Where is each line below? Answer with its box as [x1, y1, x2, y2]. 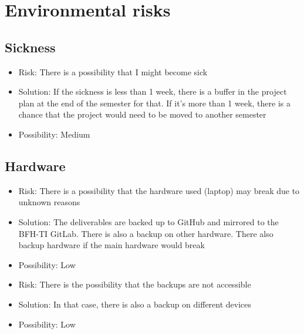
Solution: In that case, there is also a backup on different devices [18, 298, 252, 310]
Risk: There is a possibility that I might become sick [18, 65, 208, 78]
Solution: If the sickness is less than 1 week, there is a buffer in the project [18, 85, 287, 98]
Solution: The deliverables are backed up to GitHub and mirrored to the [18, 215, 279, 228]
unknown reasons [18, 196, 80, 208]
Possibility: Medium [18, 128, 90, 140]
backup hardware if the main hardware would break [18, 239, 205, 251]
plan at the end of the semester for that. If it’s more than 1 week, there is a [18, 96, 291, 109]
